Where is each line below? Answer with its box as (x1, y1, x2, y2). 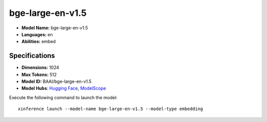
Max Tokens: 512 (21, 71, 57, 77)
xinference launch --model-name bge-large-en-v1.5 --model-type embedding (18, 106, 203, 112)
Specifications (9, 52, 55, 60)
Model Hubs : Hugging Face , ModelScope (21, 85, 106, 91)
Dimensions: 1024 (21, 64, 59, 70)
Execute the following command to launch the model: (9, 94, 118, 100)
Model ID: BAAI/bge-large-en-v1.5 (21, 78, 91, 84)
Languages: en (21, 31, 53, 37)
